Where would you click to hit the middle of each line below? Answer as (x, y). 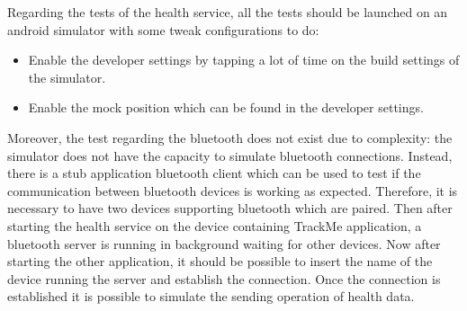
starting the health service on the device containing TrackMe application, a (215, 225)
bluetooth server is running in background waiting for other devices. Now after (224, 243)
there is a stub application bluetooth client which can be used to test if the (214, 173)
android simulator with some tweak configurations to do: (163, 29)
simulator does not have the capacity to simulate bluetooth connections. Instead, (230, 155)
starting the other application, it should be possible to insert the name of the (220, 261)
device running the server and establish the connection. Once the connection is (224, 278)
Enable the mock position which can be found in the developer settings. (226, 107)
